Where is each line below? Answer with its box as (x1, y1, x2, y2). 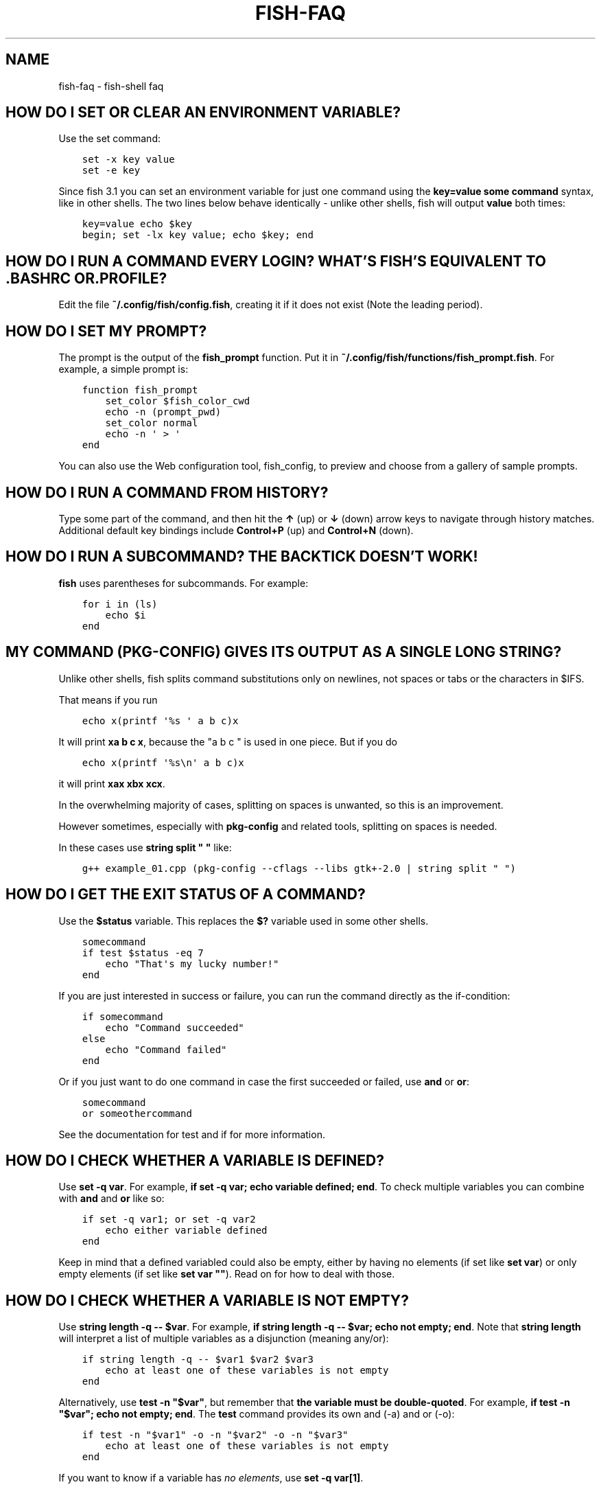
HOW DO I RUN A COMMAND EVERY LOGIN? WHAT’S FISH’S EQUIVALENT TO (5, 252, 546, 270)
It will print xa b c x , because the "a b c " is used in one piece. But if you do (58, 735, 397, 748)
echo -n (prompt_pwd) (105, 406, 222, 418)
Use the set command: (58, 132, 161, 145)
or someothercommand (82, 1107, 192, 1119)
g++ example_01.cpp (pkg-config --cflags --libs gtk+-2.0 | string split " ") (82, 862, 516, 874)
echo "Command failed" (105, 1043, 227, 1055)
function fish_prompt (82, 384, 198, 396)
